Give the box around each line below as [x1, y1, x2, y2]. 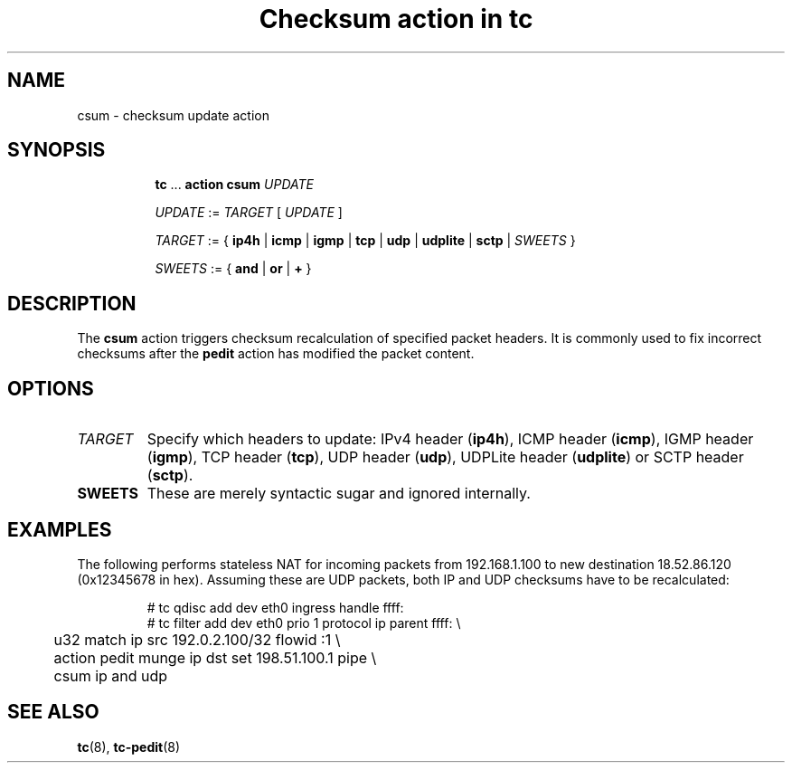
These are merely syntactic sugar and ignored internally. [146, 484, 531, 503]
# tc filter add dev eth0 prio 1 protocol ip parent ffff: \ [146, 614, 461, 631]
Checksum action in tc [259, 4, 533, 34]
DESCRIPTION [7, 291, 137, 315]
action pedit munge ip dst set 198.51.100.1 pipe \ [53, 648, 377, 667]
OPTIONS [7, 376, 94, 400]
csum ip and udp [53, 666, 168, 685]
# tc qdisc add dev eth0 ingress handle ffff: [146, 599, 404, 615]
